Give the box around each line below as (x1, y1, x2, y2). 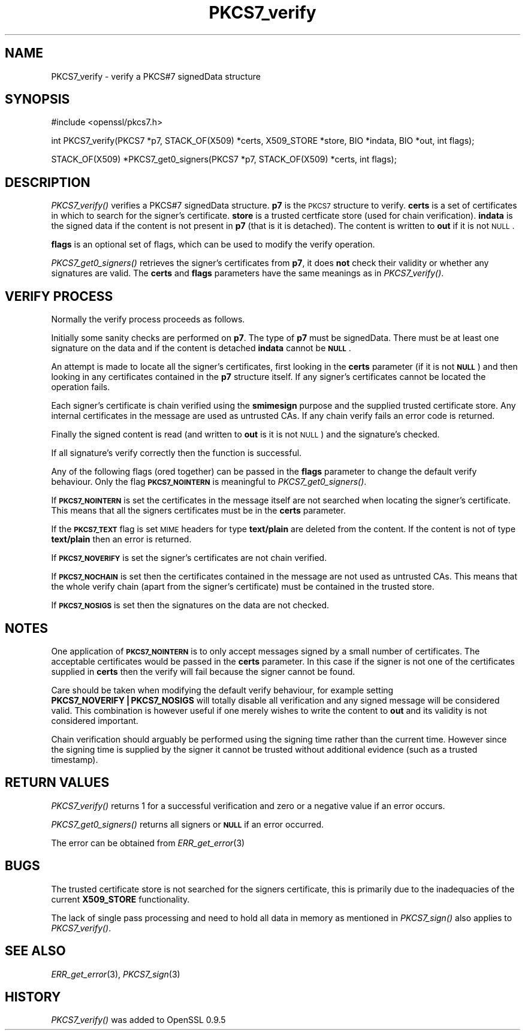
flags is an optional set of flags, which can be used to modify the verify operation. (51, 239, 375, 250)
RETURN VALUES (5, 775, 110, 790)
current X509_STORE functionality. (51, 894, 190, 904)
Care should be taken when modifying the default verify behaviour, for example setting (51, 684, 394, 695)
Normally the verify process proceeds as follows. (51, 314, 245, 325)
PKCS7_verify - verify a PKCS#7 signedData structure (51, 71, 261, 82)
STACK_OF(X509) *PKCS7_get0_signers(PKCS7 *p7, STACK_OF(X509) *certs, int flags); (51, 154, 397, 165)
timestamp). (51, 754, 98, 765)
